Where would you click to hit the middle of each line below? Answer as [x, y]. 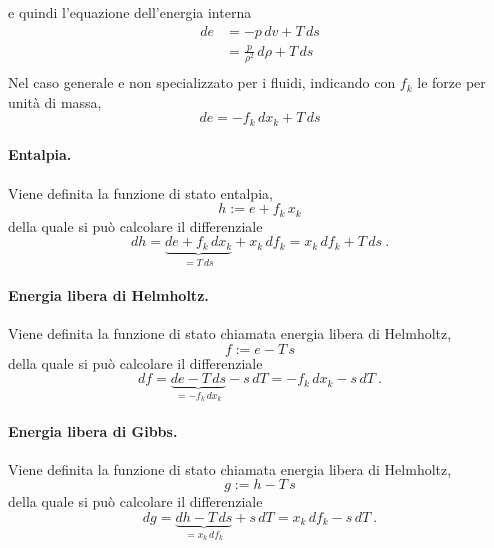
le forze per [451, 82]
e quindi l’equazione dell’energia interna [130, 12]
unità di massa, [55, 101]
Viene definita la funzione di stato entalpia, [140, 192]
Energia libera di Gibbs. [93, 430]
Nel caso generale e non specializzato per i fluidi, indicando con [202, 82]
